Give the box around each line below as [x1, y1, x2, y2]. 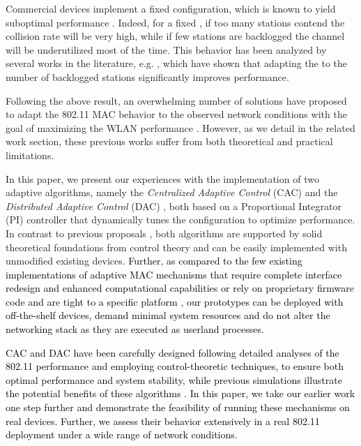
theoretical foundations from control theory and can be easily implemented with [6, 239, 347, 254]
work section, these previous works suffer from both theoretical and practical [6, 134, 333, 149]
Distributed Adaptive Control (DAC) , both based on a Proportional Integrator [6, 198, 341, 213]
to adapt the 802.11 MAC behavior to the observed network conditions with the [6, 107, 347, 121]
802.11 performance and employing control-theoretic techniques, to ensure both [6, 359, 344, 373]
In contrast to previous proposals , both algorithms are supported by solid [6, 225, 323, 240]
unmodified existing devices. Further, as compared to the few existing [6, 253, 302, 268]
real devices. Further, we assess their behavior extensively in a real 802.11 [6, 413, 320, 428]
